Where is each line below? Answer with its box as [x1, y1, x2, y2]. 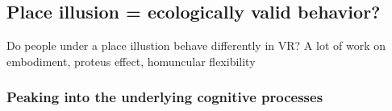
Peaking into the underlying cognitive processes [6, 87, 323, 107]
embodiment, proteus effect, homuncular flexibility [6, 52, 256, 69]
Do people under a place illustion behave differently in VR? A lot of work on [6, 37, 386, 54]
